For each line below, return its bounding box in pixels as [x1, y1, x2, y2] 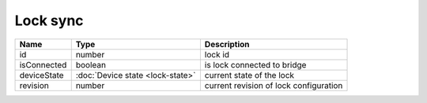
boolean [75, 59, 107, 70]
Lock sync [14, 12, 84, 29]
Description [204, 39, 250, 50]
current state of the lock [204, 69, 295, 80]
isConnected [19, 59, 67, 70]
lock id [204, 49, 229, 60]
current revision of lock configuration [204, 79, 343, 90]
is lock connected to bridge [204, 59, 307, 70]
